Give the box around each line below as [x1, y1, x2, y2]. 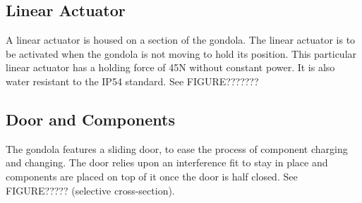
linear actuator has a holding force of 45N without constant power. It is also [6, 60, 335, 75]
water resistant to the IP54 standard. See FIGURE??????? [6, 73, 259, 88]
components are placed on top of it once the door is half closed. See [6, 168, 298, 183]
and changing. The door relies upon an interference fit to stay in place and [6, 155, 328, 170]
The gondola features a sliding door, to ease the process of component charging [6, 141, 348, 156]
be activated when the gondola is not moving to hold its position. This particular [6, 46, 357, 61]
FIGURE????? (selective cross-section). [6, 183, 175, 197]
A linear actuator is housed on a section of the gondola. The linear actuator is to [6, 32, 356, 47]
